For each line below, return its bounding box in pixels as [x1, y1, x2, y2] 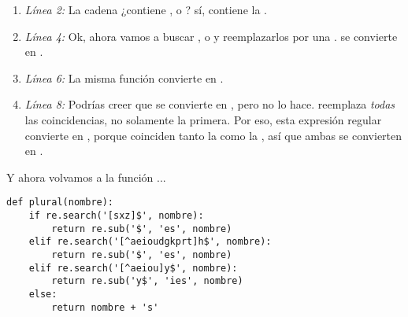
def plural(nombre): [6, 197, 114, 208]
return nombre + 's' [51, 301, 159, 313]
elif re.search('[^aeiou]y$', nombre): [28, 262, 238, 274]
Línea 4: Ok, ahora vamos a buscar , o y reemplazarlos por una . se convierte [24, 28, 398, 44]
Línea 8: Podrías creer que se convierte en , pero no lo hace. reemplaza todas [24, 96, 395, 112]
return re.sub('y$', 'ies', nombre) [51, 275, 243, 287]
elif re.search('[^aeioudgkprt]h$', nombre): [28, 236, 272, 248]
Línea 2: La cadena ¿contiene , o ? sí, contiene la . [24, 2, 267, 17]
